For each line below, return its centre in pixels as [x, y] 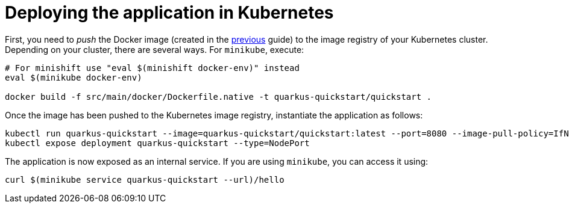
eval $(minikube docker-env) [74, 77]
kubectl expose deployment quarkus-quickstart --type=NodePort [157, 143]
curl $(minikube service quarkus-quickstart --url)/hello [145, 179]
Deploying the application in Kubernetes [169, 13]
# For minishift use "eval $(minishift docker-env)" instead [152, 68]
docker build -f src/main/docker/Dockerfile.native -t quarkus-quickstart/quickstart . [218, 96]
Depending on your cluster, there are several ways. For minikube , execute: [155, 49]
